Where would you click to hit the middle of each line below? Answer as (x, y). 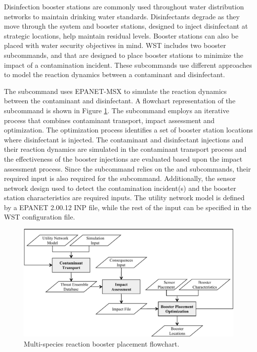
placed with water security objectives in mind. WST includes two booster (115, 45)
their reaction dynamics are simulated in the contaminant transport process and (125, 149)
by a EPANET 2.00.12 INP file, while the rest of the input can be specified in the (128, 207)
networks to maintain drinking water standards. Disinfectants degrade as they (122, 16)
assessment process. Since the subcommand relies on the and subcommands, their (128, 168)
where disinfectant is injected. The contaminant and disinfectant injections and (124, 139)
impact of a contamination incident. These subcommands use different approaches (128, 65)
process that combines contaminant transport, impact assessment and (109, 120)
